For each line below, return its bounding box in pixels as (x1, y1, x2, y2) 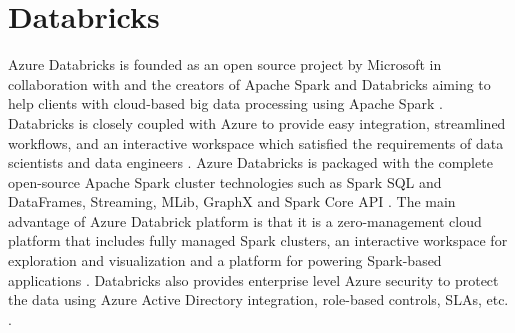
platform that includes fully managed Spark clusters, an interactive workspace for (8, 230, 508, 251)
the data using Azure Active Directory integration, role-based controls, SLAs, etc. (8, 289, 509, 310)
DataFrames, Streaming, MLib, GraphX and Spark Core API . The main (8, 191, 456, 212)
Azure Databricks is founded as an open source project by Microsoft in (8, 54, 442, 75)
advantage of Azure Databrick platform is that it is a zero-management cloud (8, 210, 482, 231)
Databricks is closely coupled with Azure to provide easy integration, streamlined (8, 112, 506, 133)
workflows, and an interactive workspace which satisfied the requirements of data (8, 132, 504, 153)
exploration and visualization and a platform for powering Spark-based (8, 250, 442, 271)
